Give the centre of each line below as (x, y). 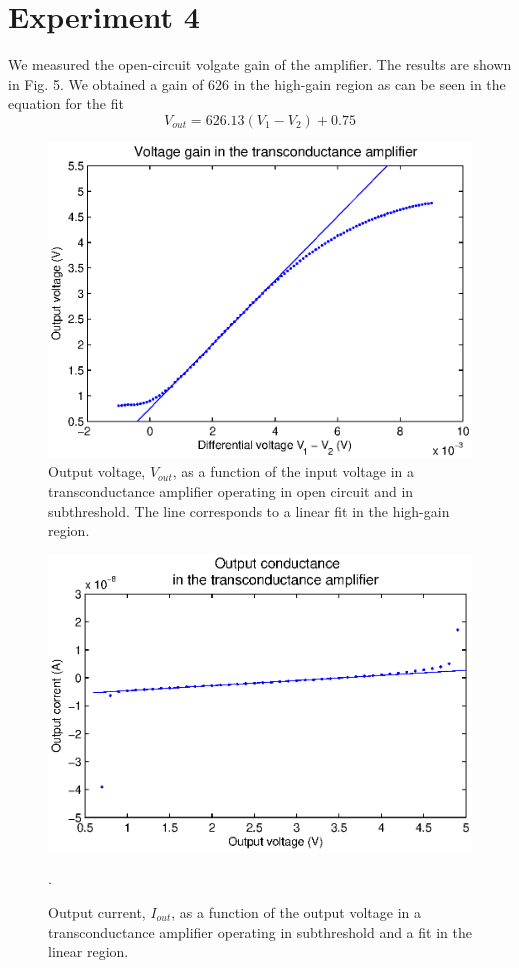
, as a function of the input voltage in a (293, 471)
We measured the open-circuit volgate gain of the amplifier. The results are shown (260, 64)
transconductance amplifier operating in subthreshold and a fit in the (260, 931)
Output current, (97, 911)
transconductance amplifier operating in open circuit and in (231, 490)
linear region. (88, 951)
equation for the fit (66, 103)
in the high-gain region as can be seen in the (369, 83)
